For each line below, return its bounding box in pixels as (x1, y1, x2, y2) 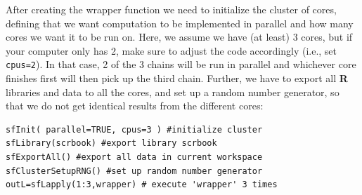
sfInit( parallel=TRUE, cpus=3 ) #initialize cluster (6, 124, 263, 135)
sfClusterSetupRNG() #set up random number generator (6, 166, 263, 176)
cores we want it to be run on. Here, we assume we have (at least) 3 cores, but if (6, 29, 353, 44)
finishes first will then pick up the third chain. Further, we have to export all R (6, 71, 348, 86)
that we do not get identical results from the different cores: (6, 98, 264, 113)
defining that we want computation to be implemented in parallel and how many (6, 15, 354, 30)
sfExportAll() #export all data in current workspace (6, 152, 263, 162)
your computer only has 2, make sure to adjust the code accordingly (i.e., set (6, 43, 337, 58)
